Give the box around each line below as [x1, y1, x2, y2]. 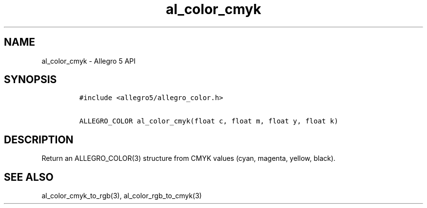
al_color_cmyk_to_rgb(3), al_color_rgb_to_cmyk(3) [41, 191, 202, 200]
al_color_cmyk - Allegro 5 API [41, 56, 136, 65]
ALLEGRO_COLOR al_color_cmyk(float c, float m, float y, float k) [79, 117, 338, 125]
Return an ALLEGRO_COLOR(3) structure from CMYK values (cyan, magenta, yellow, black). [41, 154, 336, 163]
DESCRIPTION [4, 133, 74, 146]
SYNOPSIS [4, 73, 57, 86]
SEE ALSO [4, 171, 54, 183]
